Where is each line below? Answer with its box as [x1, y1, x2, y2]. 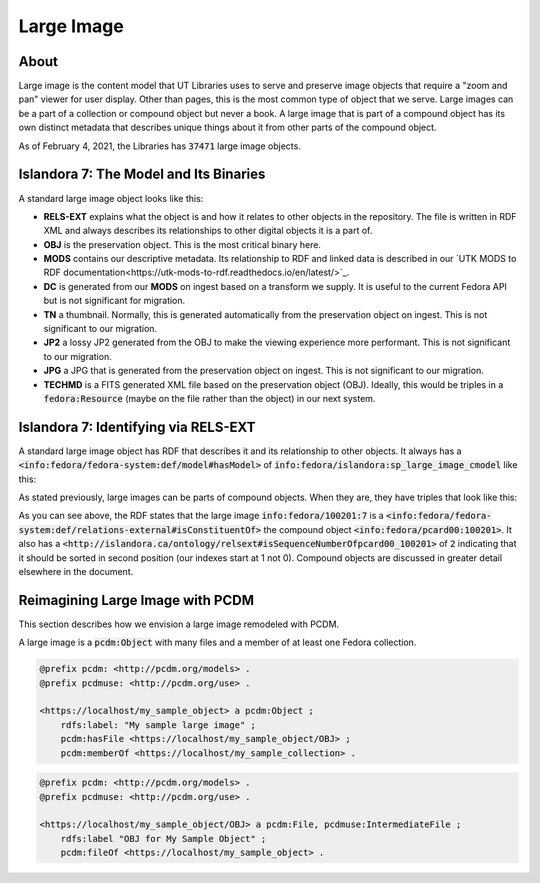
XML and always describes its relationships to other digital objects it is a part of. [43, 225, 373, 237]
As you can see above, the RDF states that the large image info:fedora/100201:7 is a [18, 510, 384, 522]
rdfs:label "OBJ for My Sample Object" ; [60, 833, 267, 844]
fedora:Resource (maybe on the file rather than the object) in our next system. [43, 393, 376, 404]
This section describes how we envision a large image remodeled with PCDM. [18, 618, 340, 630]
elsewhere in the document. [18, 566, 134, 578]
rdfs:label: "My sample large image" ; [60, 719, 257, 730]
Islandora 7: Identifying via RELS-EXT [18, 418, 256, 435]
